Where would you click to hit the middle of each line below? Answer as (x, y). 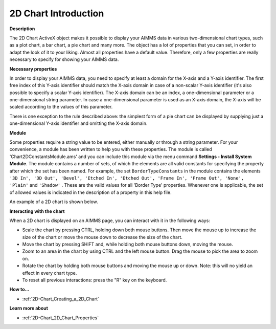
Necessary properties (33, 69)
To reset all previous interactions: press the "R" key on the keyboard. (95, 280)
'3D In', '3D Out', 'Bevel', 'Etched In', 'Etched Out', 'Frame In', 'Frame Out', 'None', (127, 178)
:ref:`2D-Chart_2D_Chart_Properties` (61, 318)
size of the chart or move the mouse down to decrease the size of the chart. (102, 237)
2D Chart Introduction (57, 13)
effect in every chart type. (50, 273)
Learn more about (29, 308)
